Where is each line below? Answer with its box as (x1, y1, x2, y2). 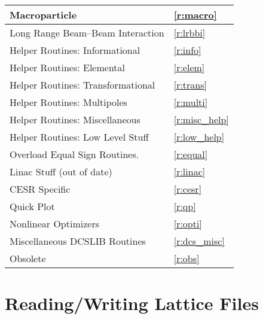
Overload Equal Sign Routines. (10, 147, 139, 161)
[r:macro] (173, 8, 217, 22)
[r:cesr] (173, 182, 202, 196)
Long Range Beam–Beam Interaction (10, 26, 164, 40)
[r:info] (173, 43, 201, 57)
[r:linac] (173, 165, 206, 178)
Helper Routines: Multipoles (10, 95, 127, 109)
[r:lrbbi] (173, 26, 206, 40)
